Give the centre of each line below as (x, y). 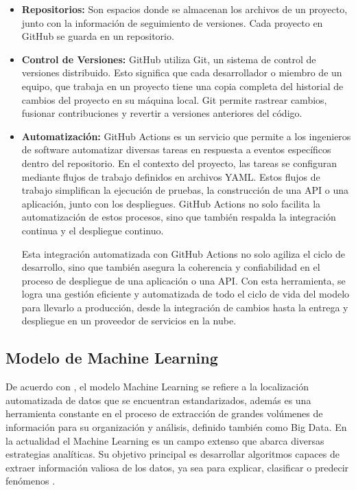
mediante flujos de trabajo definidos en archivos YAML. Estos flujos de (171, 176)
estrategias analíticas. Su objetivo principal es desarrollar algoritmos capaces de (173, 454)
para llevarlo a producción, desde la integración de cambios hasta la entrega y (185, 307)
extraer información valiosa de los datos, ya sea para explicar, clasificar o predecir (177, 467)
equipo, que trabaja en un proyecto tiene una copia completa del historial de (182, 86)
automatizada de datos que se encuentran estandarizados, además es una (158, 400)
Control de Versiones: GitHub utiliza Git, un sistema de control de (169, 59)
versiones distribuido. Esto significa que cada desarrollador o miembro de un (182, 73)
